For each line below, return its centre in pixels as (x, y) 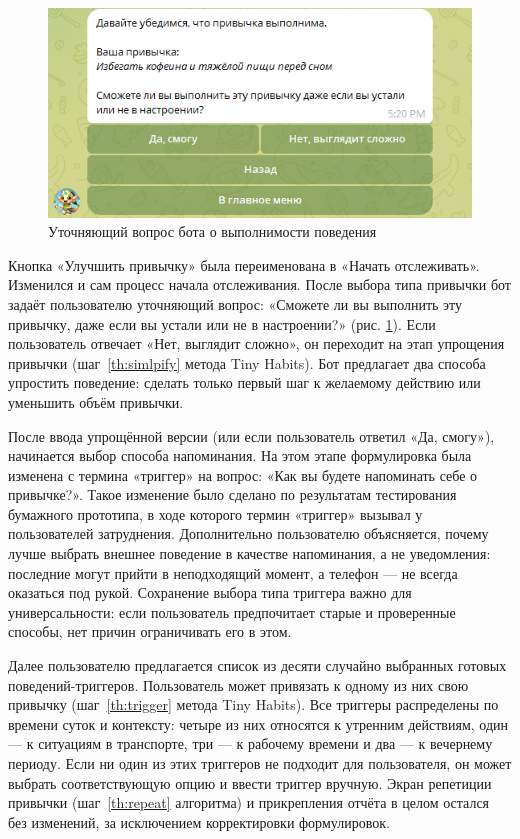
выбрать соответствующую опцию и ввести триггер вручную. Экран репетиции (250, 782)
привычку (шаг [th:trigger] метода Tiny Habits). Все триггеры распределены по (253, 704)
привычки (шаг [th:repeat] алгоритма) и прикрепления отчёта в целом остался (249, 802)
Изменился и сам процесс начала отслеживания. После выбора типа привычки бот (259, 284)
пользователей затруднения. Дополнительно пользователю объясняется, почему (248, 533)
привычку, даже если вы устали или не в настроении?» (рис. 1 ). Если (222, 323)
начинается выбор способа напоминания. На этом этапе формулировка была (240, 455)
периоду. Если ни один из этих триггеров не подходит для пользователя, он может (260, 763)
